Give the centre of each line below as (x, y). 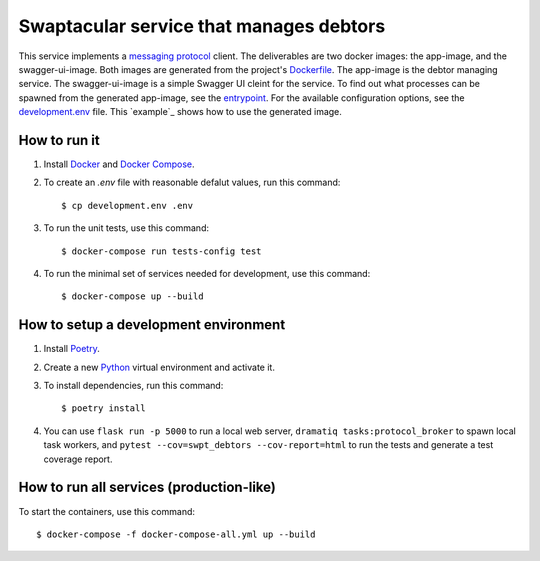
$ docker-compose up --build (132, 296)
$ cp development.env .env (127, 205)
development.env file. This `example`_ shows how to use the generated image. (180, 112)
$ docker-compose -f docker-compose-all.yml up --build (176, 534)
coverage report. (78, 459)
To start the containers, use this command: (106, 511)
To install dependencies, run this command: (133, 386)
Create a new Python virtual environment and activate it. (159, 367)
